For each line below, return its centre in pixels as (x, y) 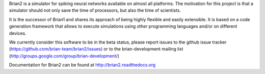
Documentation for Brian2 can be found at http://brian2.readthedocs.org (82, 65)
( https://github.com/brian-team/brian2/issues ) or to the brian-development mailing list (96, 49)
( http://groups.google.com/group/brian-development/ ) (64, 56)
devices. (18, 33)
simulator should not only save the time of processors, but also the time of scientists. (95, 10)
